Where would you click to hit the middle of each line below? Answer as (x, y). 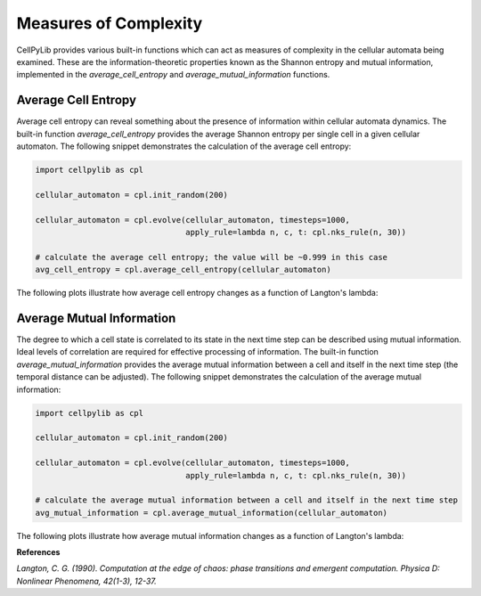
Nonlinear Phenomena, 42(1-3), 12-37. (87, 581)
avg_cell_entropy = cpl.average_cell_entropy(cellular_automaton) (183, 270)
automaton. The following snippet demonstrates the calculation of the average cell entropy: (184, 146)
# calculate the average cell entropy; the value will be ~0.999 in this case (211, 257)
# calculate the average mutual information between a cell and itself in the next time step (247, 500)
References (38, 552)
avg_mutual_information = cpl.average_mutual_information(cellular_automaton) (211, 513)
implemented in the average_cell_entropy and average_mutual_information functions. (173, 75)
